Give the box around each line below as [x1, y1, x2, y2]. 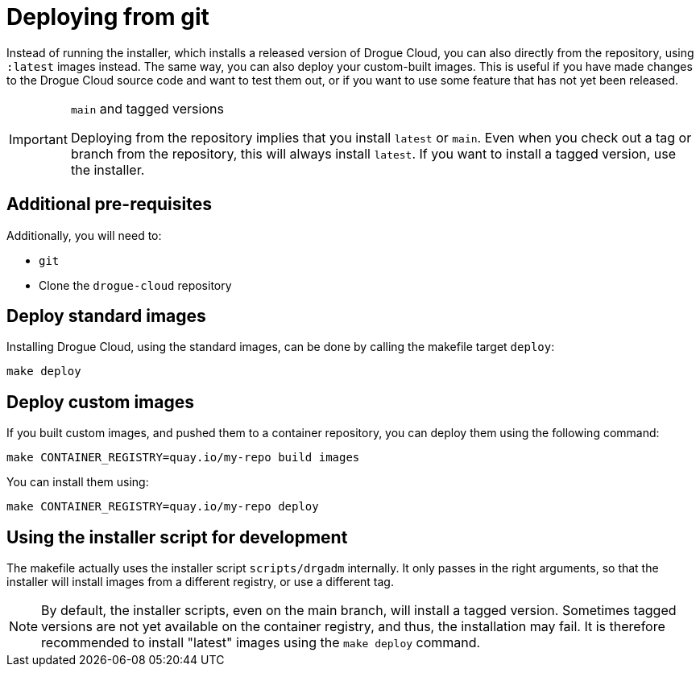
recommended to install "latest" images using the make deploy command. [41, 634, 481, 651]
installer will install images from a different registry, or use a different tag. [6, 575, 394, 589]
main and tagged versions [70, 100, 224, 117]
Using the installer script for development [6, 526, 348, 547]
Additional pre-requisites [6, 194, 212, 215]
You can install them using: [6, 475, 149, 489]
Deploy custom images [6, 391, 194, 412]
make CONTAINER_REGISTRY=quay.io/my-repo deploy [6, 500, 319, 514]
